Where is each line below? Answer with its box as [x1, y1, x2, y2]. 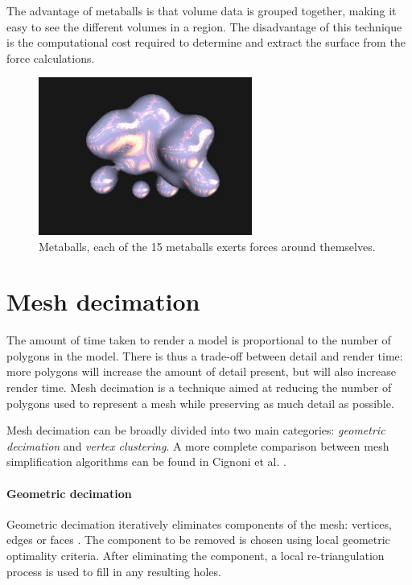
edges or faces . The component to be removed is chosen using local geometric [6, 531, 390, 548]
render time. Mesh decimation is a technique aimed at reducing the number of [6, 379, 392, 396]
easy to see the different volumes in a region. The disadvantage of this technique [6, 18, 402, 35]
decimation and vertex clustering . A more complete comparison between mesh [6, 437, 389, 454]
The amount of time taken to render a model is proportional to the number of [6, 332, 391, 348]
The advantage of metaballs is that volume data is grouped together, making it [6, 2, 397, 19]
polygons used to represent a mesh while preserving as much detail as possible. [6, 394, 394, 411]
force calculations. [6, 49, 95, 66]
